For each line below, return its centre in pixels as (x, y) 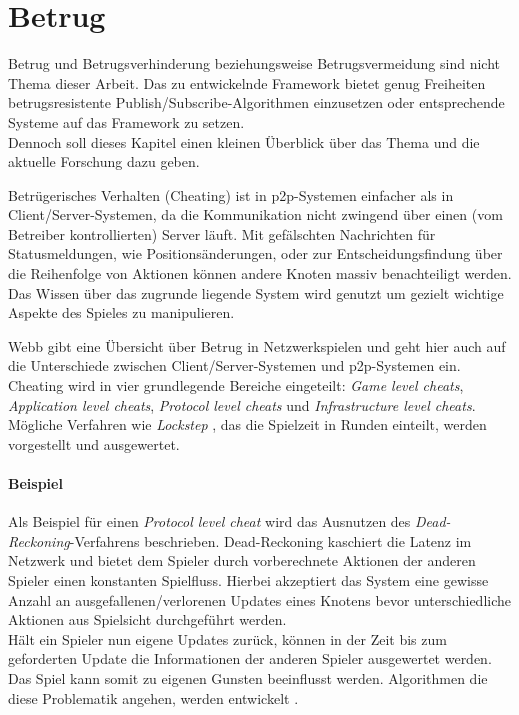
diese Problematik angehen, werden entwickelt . (153, 697)
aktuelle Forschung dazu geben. (104, 161)
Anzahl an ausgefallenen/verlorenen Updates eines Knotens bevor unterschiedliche (259, 599)
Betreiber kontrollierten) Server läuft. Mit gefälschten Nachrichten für (222, 233)
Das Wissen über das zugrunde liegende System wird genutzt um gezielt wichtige (256, 292)
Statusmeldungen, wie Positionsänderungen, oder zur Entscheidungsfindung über (255, 253)
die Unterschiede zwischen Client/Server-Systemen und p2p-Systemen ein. (234, 365)
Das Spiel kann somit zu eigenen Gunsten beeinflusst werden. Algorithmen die (248, 677)
